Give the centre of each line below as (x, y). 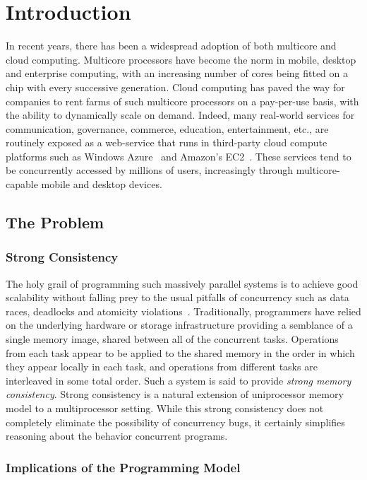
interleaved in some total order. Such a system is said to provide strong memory (179, 380)
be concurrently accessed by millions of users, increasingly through (150, 170)
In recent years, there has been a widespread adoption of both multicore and (171, 46)
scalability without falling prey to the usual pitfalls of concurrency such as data (178, 297)
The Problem (55, 222)
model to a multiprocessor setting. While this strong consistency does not (165, 408)
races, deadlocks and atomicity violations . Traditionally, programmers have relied (183, 311)
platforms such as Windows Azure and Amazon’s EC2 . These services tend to (179, 156)
